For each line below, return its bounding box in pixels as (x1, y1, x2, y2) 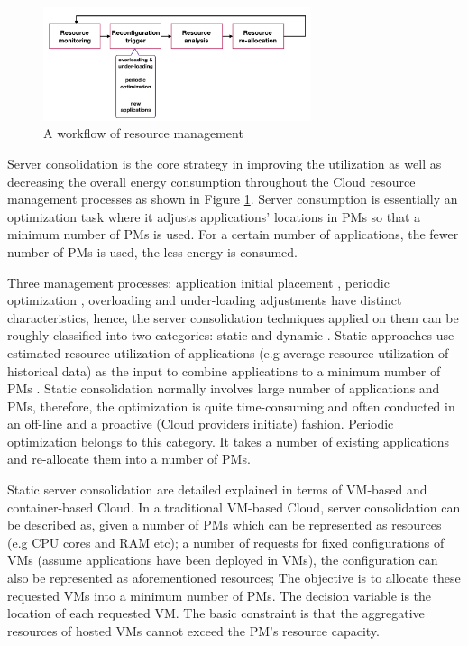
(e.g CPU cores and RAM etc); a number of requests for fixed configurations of (7, 532, 445, 551)
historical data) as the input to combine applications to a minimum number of (7, 361, 441, 380)
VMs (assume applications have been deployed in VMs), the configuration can (7, 550, 438, 569)
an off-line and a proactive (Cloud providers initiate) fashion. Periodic (7, 414, 394, 433)
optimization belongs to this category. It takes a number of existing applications (7, 431, 450, 450)
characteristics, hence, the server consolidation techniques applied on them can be (7, 308, 459, 327)
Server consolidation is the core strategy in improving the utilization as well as (7, 153, 442, 172)
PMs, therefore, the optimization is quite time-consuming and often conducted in (7, 396, 455, 415)
